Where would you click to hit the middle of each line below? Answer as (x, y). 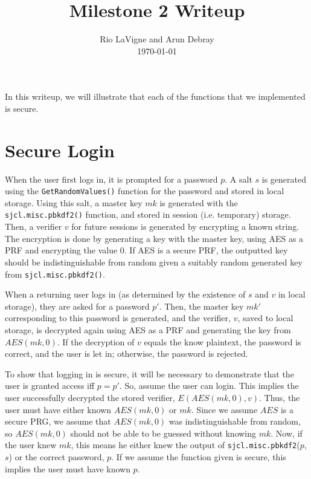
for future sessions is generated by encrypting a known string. (185, 226)
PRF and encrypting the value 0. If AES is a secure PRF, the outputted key (146, 250)
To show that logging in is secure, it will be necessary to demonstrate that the (149, 373)
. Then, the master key (201, 306)
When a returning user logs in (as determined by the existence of (125, 294)
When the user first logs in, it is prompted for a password (111, 179)
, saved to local (265, 318)
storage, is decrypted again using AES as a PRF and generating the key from (148, 329)
